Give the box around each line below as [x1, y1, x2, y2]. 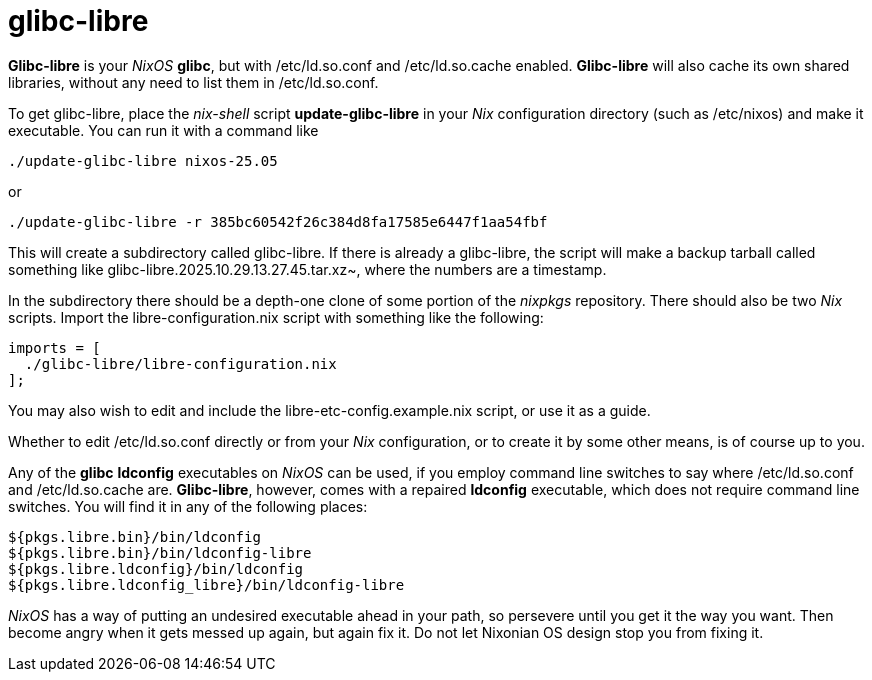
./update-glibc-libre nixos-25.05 [8, 152, 278, 169]
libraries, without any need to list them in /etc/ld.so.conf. [8, 73, 379, 91]
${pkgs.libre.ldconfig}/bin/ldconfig [8, 560, 304, 577]
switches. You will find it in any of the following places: [8, 497, 368, 515]
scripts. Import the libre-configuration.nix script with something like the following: [8, 308, 544, 326]
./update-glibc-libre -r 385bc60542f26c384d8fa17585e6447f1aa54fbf [8, 213, 548, 230]
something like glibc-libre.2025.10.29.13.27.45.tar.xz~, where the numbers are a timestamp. [8, 260, 607, 278]
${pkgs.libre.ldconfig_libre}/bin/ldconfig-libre [8, 576, 405, 593]
